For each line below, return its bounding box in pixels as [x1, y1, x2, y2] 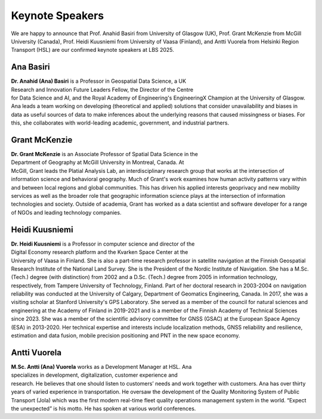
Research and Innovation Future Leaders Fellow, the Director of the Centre [11, 86, 194, 93]
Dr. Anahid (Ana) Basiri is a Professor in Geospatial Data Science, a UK [11, 77, 187, 85]
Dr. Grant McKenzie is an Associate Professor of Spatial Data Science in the [11, 151, 199, 158]
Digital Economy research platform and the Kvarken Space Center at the [11, 249, 188, 256]
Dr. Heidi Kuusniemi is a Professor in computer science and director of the [11, 240, 195, 247]
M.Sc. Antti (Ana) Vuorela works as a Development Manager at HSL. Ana [11, 363, 192, 370]
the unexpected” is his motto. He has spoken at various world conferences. [11, 405, 196, 412]
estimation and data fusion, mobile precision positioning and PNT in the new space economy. [11, 332, 240, 339]
